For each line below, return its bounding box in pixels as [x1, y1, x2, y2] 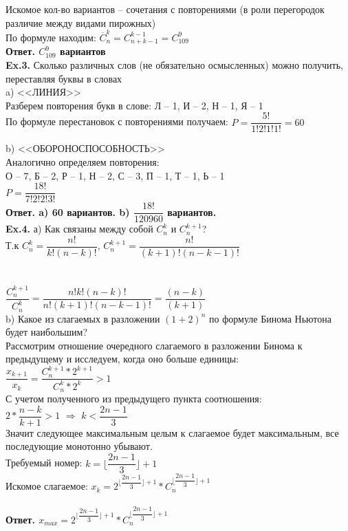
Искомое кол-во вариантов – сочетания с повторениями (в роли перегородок [6, 2, 325, 16]
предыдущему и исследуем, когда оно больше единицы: [6, 351, 239, 366]
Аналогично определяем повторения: [6, 154, 160, 169]
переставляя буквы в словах [6, 71, 122, 85]
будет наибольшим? [6, 325, 88, 339]
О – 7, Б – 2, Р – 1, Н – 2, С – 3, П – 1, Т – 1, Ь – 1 [6, 168, 225, 182]
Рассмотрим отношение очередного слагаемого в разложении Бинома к [6, 338, 303, 352]
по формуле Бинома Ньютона [209, 311, 331, 325]
